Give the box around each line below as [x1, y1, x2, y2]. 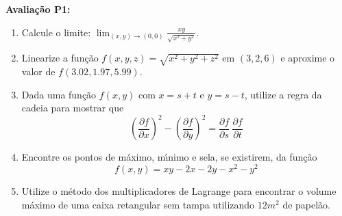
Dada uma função [21, 87, 97, 101]
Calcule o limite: [21, 25, 91, 39]
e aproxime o [280, 51, 335, 65]
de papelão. [282, 197, 331, 211]
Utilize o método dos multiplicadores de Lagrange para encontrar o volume [21, 183, 337, 198]
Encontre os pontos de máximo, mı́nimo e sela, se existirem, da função [21, 150, 317, 164]
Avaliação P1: [5, 2, 71, 16]
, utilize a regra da [244, 87, 322, 101]
